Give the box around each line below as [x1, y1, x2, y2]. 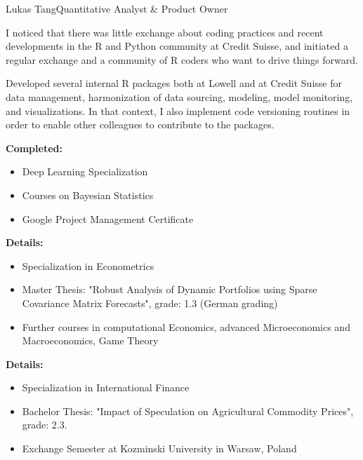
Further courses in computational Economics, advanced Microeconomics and [22, 319, 350, 334]
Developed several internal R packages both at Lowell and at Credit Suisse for [6, 76, 342, 90]
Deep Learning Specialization [22, 164, 148, 179]
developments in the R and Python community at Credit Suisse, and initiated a [6, 39, 348, 53]
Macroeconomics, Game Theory [22, 333, 159, 348]
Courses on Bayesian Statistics [22, 187, 154, 202]
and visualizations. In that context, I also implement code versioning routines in [6, 103, 350, 118]
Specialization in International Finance [22, 380, 190, 395]
